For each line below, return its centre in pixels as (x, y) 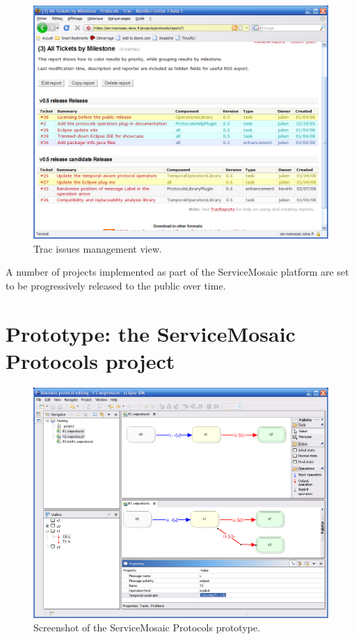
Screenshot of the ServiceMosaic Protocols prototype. (147, 628)
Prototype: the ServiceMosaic (151, 333)
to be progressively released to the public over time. (116, 285)
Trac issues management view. (98, 248)
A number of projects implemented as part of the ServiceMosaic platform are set (177, 272)
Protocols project (90, 360)
